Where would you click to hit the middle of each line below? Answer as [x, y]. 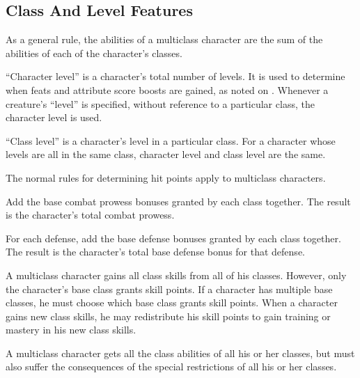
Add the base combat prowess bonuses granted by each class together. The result [178, 201]
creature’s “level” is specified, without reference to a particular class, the [160, 103]
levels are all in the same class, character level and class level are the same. [166, 154]
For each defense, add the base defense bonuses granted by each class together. [173, 238]
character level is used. [54, 117]
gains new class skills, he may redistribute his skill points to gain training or [168, 316]
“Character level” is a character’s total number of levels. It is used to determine [175, 76]
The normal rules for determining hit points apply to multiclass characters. [166, 177]
